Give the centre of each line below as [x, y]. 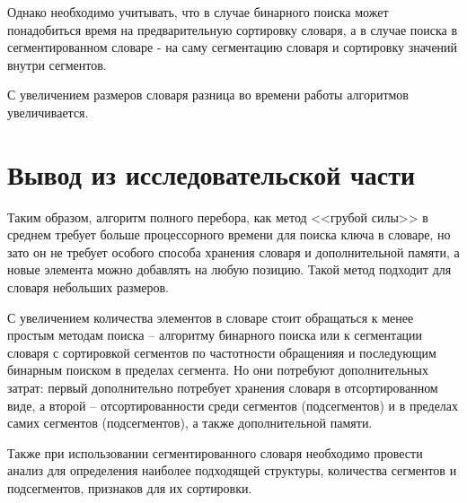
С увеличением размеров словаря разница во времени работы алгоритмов [208, 95]
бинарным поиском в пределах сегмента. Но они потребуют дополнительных [218, 370]
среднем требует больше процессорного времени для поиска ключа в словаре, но [229, 234]
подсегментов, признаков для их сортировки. [130, 488]
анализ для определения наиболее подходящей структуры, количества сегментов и [232, 470]
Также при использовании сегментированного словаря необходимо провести [215, 452]
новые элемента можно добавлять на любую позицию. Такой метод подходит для [229, 269]
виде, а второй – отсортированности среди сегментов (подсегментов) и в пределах [233, 405]
